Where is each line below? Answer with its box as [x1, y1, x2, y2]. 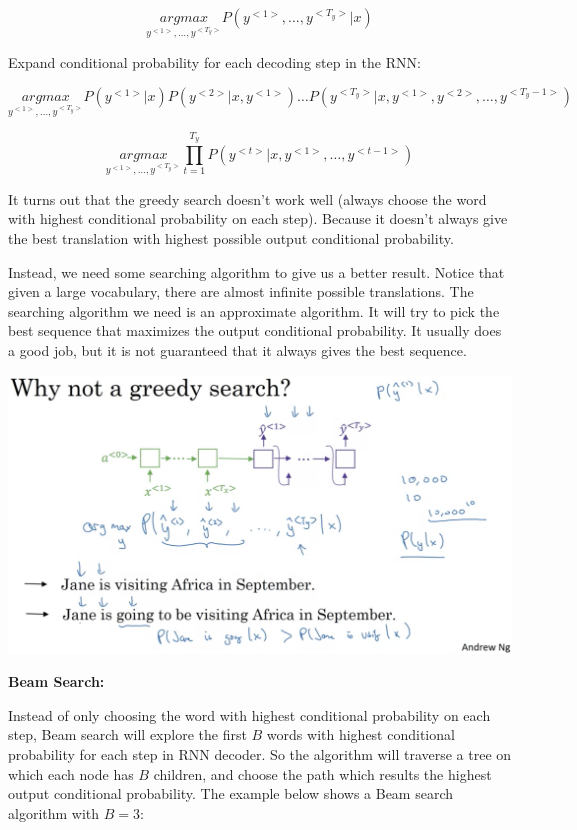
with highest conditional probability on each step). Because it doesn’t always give [8, 208, 508, 229]
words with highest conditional [266, 724, 455, 745]
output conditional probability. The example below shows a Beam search [8, 783, 454, 804]
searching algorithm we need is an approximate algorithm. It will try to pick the [8, 300, 500, 321]
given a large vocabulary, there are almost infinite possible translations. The [8, 281, 474, 302]
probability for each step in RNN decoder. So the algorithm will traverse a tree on [8, 743, 512, 764]
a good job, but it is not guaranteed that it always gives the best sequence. [8, 339, 467, 360]
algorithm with [8, 802, 100, 823]
